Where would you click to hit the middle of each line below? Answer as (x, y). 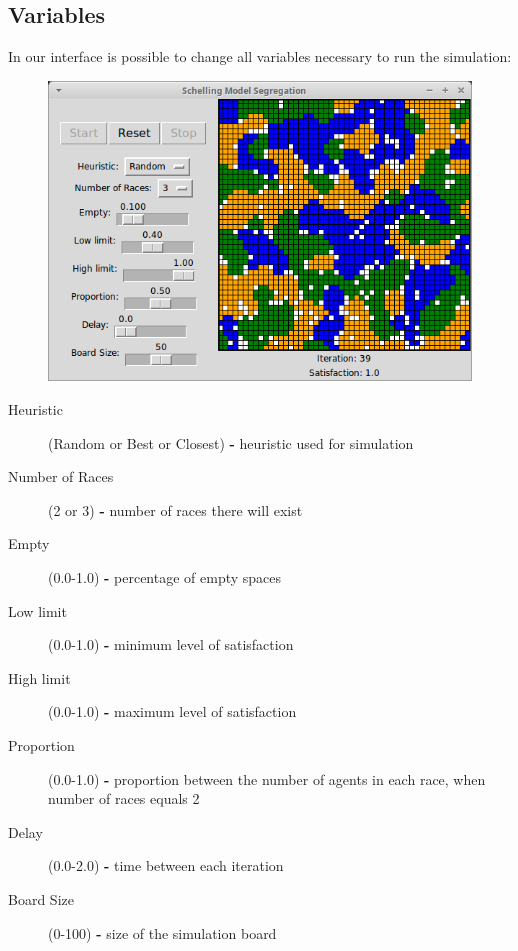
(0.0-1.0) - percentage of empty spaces (165, 577)
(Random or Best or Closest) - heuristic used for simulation (231, 442)
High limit (39, 677)
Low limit (37, 610)
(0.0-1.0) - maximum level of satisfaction (172, 711)
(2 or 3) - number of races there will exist (175, 509)
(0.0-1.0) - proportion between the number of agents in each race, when (267, 778)
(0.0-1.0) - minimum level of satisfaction (171, 644)
